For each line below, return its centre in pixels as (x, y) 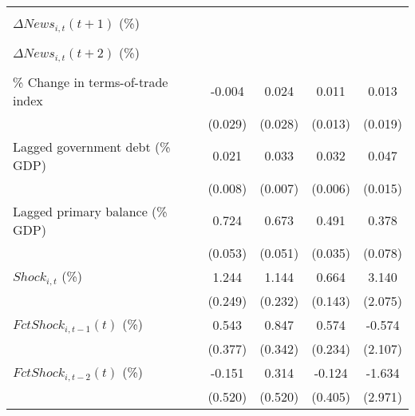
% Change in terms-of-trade (91, 81)
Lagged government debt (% (92, 146)
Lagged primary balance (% (90, 211)
